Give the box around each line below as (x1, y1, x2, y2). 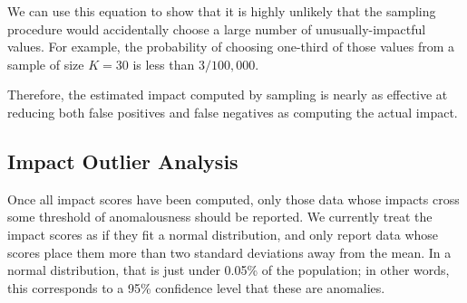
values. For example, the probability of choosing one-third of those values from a (7, 37, 455, 56)
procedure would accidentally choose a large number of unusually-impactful (7, 19, 426, 38)
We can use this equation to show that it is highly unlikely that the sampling (7, 2, 436, 20)
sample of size (7, 54, 84, 73)
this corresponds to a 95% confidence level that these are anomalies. (7, 278, 385, 297)
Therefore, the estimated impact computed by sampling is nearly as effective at (7, 85, 448, 104)
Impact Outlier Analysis (7, 147, 238, 175)
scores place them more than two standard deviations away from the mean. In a (7, 242, 452, 261)
